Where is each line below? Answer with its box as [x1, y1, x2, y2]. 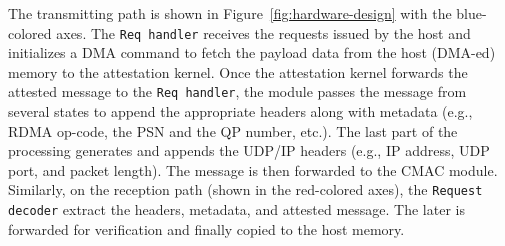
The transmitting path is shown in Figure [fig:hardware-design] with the [8, 3, 452, 23]
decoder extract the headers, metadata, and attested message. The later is [8, 199, 465, 220]
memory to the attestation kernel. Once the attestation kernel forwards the [8, 61, 468, 82]
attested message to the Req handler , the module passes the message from [8, 81, 467, 102]
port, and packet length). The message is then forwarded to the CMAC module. [8, 159, 498, 180]
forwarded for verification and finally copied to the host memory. [8, 218, 405, 239]
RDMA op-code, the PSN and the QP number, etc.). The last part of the [8, 120, 458, 141]
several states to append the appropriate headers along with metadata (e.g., [8, 101, 473, 122]
